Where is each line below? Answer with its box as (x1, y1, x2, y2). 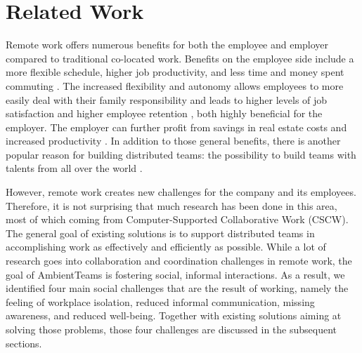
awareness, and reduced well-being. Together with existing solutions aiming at (6, 308, 342, 323)
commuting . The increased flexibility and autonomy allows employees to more (6, 78, 344, 93)
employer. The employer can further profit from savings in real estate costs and (6, 119, 347, 134)
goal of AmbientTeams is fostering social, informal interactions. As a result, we (6, 267, 345, 281)
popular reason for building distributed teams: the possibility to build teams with (6, 147, 356, 161)
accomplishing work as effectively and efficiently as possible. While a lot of (6, 239, 326, 254)
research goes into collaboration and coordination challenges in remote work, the (6, 253, 352, 268)
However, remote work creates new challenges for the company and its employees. (6, 185, 356, 199)
